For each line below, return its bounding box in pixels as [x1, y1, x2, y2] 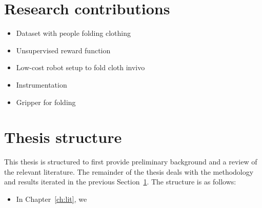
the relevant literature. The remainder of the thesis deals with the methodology [4, 166, 254, 177]
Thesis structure [4, 127, 122, 148]
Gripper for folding [16, 96, 76, 107]
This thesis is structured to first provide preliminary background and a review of [4, 156, 257, 167]
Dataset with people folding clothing [16, 28, 131, 38]
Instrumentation [16, 79, 67, 90]
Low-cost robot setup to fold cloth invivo [16, 62, 145, 73]
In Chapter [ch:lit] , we [16, 194, 87, 204]
